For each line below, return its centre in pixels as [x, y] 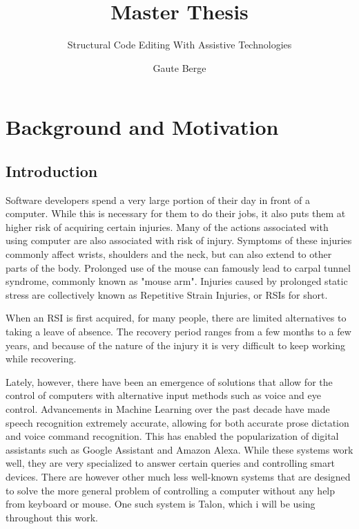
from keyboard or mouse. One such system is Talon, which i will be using [161, 504]
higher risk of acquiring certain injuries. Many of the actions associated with [167, 226]
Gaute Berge [179, 67]
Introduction [52, 170]
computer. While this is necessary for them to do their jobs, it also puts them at [176, 213]
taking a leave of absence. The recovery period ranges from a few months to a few [178, 332]
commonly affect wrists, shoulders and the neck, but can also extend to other [169, 254]
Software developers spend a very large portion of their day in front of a [158, 199]
